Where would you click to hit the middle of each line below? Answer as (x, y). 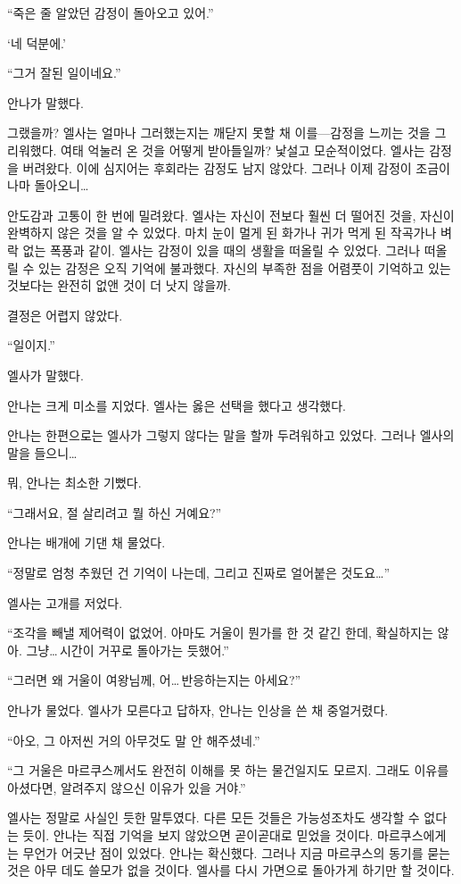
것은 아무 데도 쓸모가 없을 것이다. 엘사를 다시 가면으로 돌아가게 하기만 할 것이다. (231, 870)
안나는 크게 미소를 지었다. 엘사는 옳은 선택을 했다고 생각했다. (177, 405)
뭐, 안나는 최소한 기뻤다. (74, 483)
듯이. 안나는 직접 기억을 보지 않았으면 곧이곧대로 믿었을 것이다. (198, 835)
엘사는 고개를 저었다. (65, 602)
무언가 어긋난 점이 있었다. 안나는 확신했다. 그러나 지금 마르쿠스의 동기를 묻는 (236, 852)
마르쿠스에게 (412, 835)
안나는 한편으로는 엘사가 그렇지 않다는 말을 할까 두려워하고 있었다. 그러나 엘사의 (231, 435)
